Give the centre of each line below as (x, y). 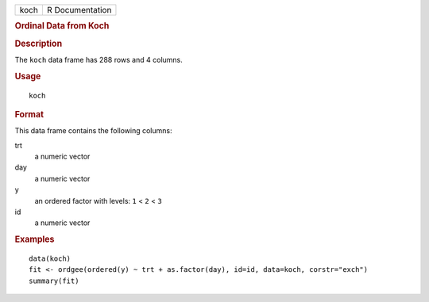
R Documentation (79, 10)
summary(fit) (54, 281)
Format (29, 114)
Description (39, 44)
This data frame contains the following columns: (93, 131)
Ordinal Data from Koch (62, 26)
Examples (35, 239)
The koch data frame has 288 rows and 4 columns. (99, 59)
